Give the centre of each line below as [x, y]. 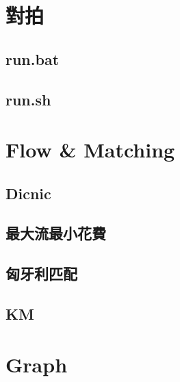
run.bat [33, 59]
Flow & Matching [90, 150]
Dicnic [28, 193]
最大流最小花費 [56, 233]
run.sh [28, 99]
